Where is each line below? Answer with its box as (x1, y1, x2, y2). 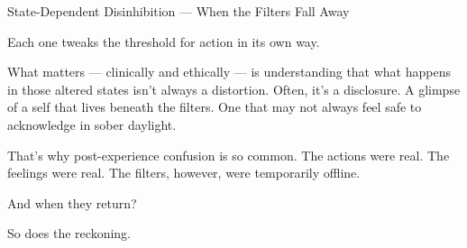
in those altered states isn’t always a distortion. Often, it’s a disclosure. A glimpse (7, 79, 461, 98)
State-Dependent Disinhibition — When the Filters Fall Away (7, 2, 350, 20)
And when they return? (7, 193, 137, 212)
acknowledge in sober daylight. (7, 115, 177, 133)
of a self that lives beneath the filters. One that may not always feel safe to (7, 97, 422, 116)
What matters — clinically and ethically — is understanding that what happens (7, 62, 451, 81)
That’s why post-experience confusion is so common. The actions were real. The (7, 145, 450, 164)
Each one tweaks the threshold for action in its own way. (7, 32, 320, 51)
